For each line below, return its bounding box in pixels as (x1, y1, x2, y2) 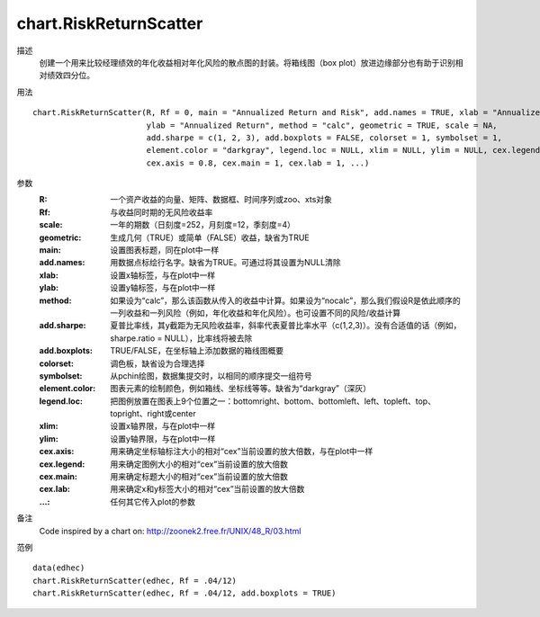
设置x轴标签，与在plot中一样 (110, 270, 216, 281)
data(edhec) (32, 563, 85, 573)
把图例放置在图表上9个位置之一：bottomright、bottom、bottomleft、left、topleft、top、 (110, 396, 436, 407)
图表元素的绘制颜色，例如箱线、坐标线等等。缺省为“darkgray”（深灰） (110, 383, 372, 394)
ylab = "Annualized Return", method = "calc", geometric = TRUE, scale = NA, (146, 120, 499, 130)
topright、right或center (110, 408, 197, 419)
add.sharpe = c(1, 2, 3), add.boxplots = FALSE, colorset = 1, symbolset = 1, (146, 132, 503, 143)
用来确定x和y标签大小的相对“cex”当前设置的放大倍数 (110, 484, 305, 495)
